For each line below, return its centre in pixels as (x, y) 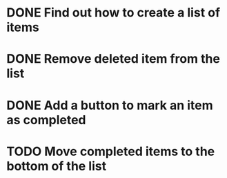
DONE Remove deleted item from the (113, 59)
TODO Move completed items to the (111, 151)
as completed (46, 120)
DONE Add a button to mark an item (110, 105)
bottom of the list (57, 166)
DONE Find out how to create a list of (113, 13)
